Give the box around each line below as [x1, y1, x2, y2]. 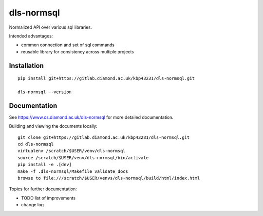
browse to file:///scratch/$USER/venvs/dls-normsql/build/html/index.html [18, 175, 200, 181]
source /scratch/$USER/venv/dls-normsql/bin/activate [18, 155, 149, 160]
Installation [9, 61, 44, 70]
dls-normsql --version [18, 89, 72, 95]
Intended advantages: [9, 33, 53, 39]
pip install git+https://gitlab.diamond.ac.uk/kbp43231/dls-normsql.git [18, 76, 195, 81]
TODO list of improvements [21, 195, 75, 201]
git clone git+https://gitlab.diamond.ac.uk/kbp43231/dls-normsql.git [18, 134, 190, 140]
